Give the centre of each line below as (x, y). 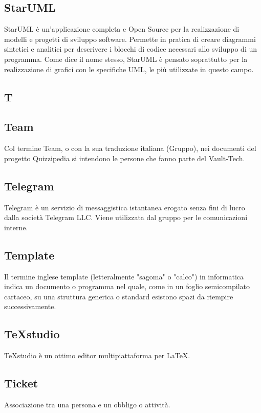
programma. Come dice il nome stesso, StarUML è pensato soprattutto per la (126, 59)
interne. (16, 227)
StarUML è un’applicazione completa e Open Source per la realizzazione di (122, 29)
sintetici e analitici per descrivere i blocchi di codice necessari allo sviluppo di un (131, 49)
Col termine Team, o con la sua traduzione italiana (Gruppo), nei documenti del (130, 148)
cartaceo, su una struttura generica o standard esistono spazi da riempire (119, 296)
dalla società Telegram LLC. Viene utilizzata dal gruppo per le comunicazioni (126, 217)
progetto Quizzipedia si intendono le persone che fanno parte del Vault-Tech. (125, 158)
